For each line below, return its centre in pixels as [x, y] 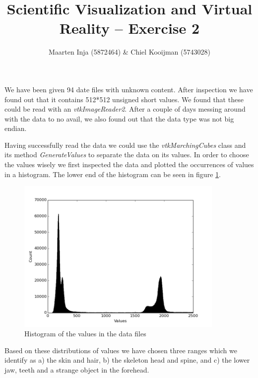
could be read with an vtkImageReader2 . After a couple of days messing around [125, 109]
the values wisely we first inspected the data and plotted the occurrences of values [129, 164]
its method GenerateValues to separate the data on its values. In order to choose [127, 155]
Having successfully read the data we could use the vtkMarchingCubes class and [125, 145]
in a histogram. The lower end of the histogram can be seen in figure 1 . [113, 174]
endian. [16, 128]
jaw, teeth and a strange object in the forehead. [77, 370]
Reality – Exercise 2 [129, 28]
